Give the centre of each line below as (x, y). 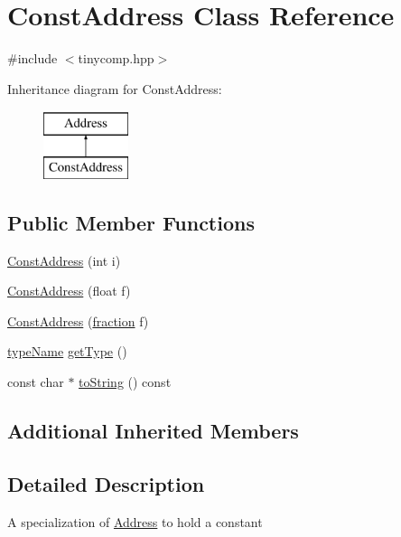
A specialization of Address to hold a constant (135, 521)
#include (33, 58)
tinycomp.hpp (116, 58)
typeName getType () (67, 351)
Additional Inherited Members (153, 431)
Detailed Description (106, 483)
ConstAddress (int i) (64, 260)
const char (36, 382)
